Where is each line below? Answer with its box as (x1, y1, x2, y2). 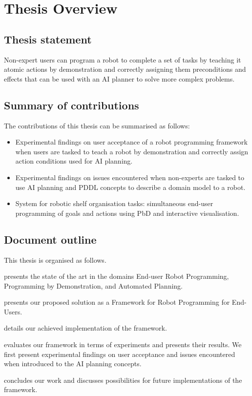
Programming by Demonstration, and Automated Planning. (4, 280, 183, 291)
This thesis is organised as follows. (4, 254, 106, 265)
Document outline (4, 231, 97, 247)
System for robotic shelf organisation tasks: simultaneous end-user (15, 198, 213, 208)
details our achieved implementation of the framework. (4, 323, 167, 333)
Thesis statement (4, 31, 92, 46)
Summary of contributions (4, 97, 139, 112)
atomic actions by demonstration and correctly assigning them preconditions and (4, 64, 246, 74)
